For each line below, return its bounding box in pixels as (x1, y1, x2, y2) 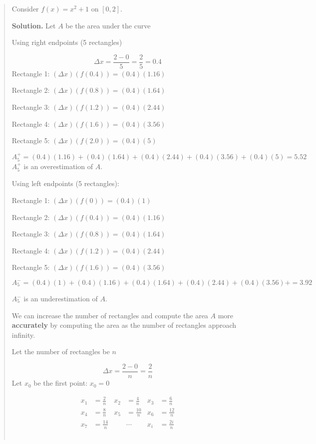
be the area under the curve (65, 20, 151, 30)
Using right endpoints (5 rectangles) (11, 37, 122, 47)
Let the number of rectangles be (11, 346, 110, 357)
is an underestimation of (23, 293, 98, 304)
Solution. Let (11, 20, 56, 30)
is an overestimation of (23, 161, 93, 172)
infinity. (11, 329, 35, 340)
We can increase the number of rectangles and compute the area (11, 310, 208, 320)
